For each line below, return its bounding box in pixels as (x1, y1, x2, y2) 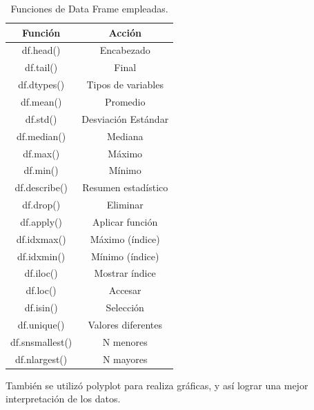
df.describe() (14, 180, 68, 195)
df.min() (23, 163, 59, 177)
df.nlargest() (15, 351, 68, 366)
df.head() (21, 43, 61, 57)
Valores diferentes (88, 317, 162, 331)
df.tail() (25, 60, 58, 75)
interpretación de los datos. (6, 391, 121, 406)
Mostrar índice (94, 266, 156, 280)
